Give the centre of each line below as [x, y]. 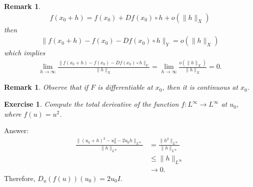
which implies [25, 53]
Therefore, [20, 178]
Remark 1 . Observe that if [46, 87]
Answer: [16, 130]
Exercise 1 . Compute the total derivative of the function [91, 104]
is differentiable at [125, 87]
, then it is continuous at [200, 87]
